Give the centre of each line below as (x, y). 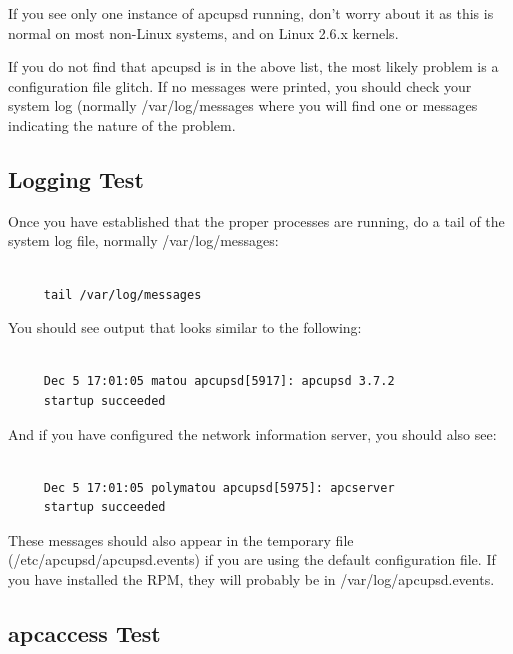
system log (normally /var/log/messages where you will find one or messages (243, 105)
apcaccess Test (84, 633)
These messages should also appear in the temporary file (181, 539)
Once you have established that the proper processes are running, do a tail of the (256, 220)
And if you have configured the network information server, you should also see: (252, 433)
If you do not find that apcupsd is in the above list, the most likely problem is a (253, 66)
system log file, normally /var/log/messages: (143, 240)
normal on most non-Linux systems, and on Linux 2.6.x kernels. (203, 32)
